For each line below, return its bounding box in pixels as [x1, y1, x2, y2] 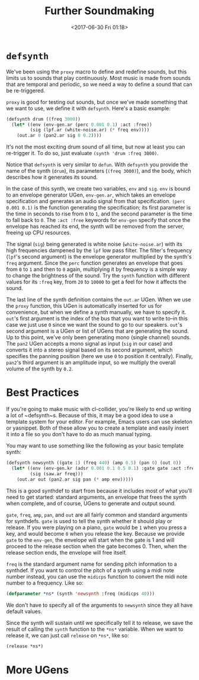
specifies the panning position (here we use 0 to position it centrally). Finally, [6, 353, 193, 360]
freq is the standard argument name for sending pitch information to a [6, 560, 178, 568]
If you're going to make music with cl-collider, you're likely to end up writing [6, 405, 191, 412]
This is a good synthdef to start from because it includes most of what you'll [6, 487, 192, 494]
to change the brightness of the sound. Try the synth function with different [6, 272, 190, 279]
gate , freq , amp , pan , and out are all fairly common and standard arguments [6, 511, 188, 518]
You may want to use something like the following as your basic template [6, 442, 184, 449]
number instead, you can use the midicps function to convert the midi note [6, 573, 188, 580]
